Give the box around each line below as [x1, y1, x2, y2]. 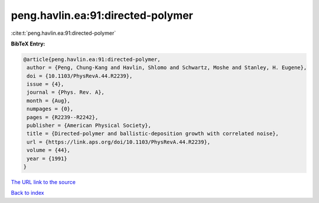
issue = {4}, [27, 81, 64, 88]
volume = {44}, [27, 147, 71, 153]
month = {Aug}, [27, 97, 71, 104]
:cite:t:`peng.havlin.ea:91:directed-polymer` [11, 30, 116, 37]
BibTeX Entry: [11, 40, 45, 47]
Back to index [11, 189, 44, 197]
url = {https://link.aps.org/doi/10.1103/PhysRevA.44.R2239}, [27, 139, 211, 145]
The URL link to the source [11, 178, 76, 185]
